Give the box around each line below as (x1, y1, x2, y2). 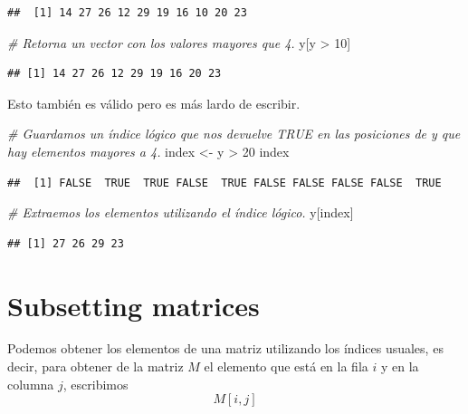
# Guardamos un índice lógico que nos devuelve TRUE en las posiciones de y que (7, 124, 461, 143)
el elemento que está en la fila (204, 357, 368, 376)
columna (7, 374, 54, 393)
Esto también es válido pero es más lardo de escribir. (7, 93, 301, 112)
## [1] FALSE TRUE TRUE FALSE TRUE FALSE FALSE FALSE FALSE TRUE (7, 176, 442, 189)
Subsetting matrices (7, 286, 260, 323)
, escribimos (62, 374, 129, 393)
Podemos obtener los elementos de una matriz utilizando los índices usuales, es (7, 339, 444, 358)
